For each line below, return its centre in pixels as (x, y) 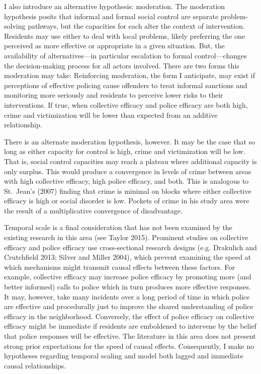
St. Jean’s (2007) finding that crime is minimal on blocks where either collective (128, 191)
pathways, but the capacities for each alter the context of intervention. (136, 26)
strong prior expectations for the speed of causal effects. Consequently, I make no (129, 346)
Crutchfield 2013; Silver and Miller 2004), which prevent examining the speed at (128, 257)
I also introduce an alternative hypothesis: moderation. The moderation (115, 6)
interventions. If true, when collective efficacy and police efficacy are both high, (126, 104)
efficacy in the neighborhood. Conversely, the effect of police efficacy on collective (129, 316)
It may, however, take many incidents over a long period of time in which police (127, 296)
